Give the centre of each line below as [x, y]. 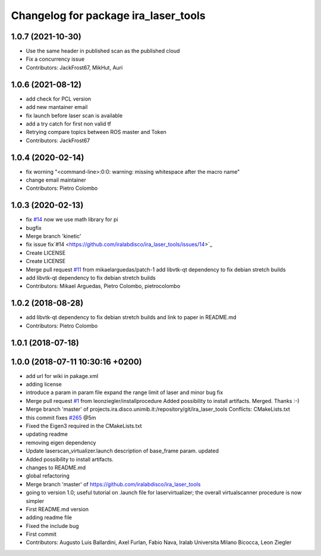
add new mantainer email [57, 107]
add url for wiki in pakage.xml [62, 376]
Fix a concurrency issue [55, 59]
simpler [35, 501]
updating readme [47, 434]
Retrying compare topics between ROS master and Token [96, 132]
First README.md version [57, 509]
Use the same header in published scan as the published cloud [103, 51]
